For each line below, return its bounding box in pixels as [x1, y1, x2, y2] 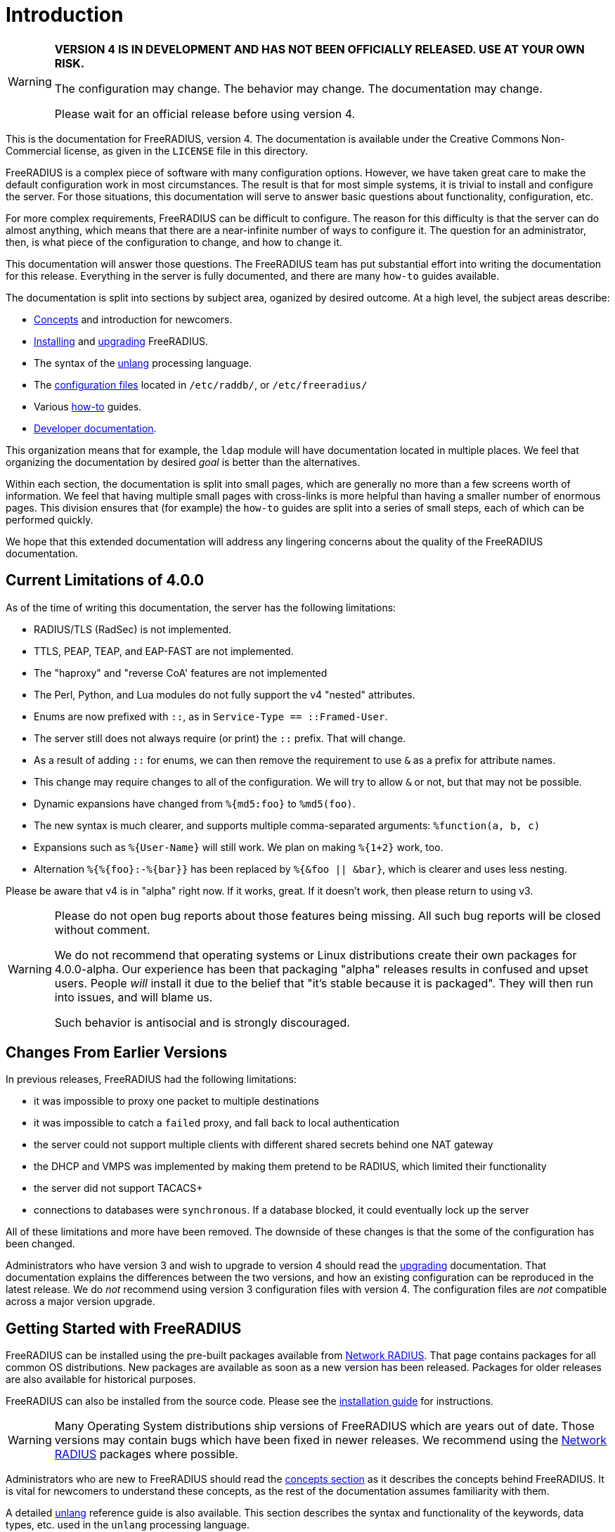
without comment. [54, 922, 150, 937]
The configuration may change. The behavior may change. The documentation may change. [54, 81, 543, 96]
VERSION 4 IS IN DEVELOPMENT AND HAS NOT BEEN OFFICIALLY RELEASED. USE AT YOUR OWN [54, 41, 585, 56]
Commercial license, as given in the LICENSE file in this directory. [6, 144, 309, 157]
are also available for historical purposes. [6, 1373, 196, 1386]
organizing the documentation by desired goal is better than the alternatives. [6, 455, 361, 468]
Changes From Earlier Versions [6, 1044, 228, 1062]
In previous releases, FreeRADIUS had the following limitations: [6, 1073, 297, 1086]
